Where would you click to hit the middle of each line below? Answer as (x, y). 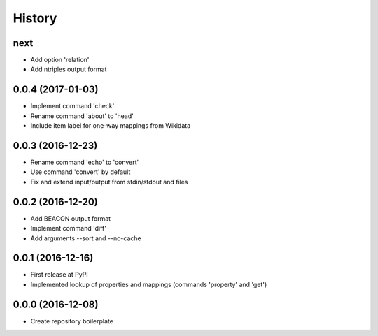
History (35, 18)
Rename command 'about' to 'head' (82, 116)
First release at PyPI (59, 275)
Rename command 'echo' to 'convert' (85, 162)
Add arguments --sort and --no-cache (86, 238)
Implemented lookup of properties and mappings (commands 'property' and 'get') (149, 284)
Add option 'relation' (60, 60)
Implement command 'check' (72, 106)
